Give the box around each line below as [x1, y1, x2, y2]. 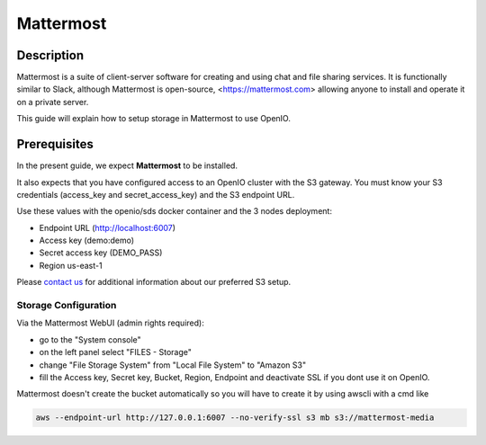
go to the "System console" [39, 334, 141, 345]
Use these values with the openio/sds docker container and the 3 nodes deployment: [16, 206, 333, 217]
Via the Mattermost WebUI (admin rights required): [16, 317, 204, 328]
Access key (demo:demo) [39, 235, 135, 246]
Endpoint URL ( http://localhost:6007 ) [39, 222, 175, 233]
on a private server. [16, 96, 89, 107]
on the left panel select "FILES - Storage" [39, 347, 193, 358]
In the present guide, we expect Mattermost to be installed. [16, 160, 238, 171]
